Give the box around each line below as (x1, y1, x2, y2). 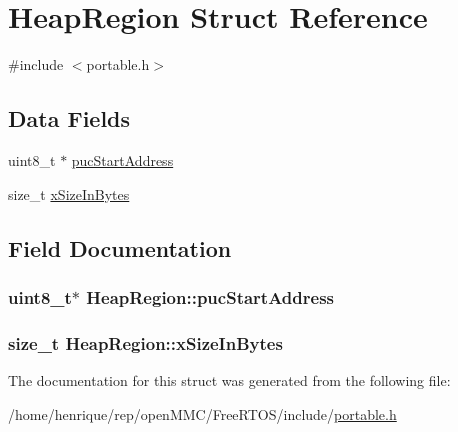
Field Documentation (8, 232, 232, 263)
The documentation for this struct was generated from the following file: (8, 369, 451, 390)
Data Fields (8, 103, 131, 134)
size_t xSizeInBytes (8, 183, 130, 204)
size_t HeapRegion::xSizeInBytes (8, 330, 283, 355)
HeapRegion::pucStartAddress (86, 284, 334, 309)
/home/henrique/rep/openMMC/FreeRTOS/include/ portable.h (8, 403, 397, 424)
